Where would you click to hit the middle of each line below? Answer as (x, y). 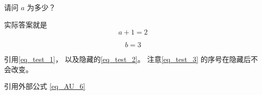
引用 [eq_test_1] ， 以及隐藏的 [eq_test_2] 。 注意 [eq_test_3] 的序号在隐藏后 (128, 59)
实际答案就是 (26, 24)
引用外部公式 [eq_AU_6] (45, 86)
